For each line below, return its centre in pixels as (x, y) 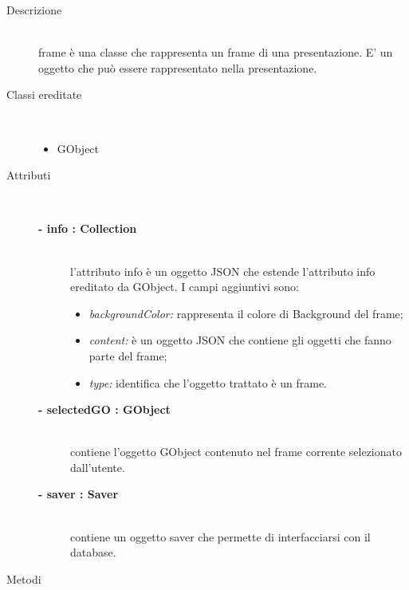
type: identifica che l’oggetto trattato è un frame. (208, 382)
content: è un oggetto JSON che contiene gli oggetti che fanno (240, 340)
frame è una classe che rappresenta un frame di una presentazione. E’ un (216, 52)
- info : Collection (88, 228)
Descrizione (34, 10)
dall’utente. (98, 467)
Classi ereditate (44, 94)
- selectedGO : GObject (104, 409)
